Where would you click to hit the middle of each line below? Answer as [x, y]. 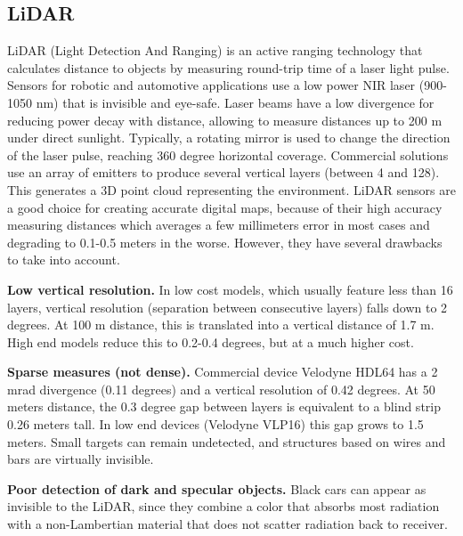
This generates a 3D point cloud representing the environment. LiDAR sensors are [231, 189]
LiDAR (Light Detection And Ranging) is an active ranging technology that [215, 50]
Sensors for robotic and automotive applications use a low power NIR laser [211, 85]
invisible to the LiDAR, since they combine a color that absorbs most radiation [223, 506]
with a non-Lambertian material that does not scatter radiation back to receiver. [227, 524]
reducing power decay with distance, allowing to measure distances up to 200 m [225, 120]
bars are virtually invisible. [81, 459]
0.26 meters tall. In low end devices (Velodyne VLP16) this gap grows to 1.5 [215, 424]
